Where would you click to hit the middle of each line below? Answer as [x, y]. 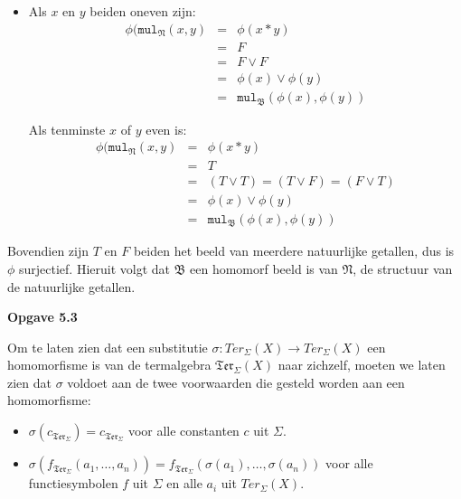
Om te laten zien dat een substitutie [108, 347]
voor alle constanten [183, 431]
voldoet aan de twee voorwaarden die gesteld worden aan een [236, 382]
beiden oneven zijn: [143, 11]
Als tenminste [67, 129]
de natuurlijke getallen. [71, 286]
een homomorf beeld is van [264, 268]
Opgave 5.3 [42, 317]
